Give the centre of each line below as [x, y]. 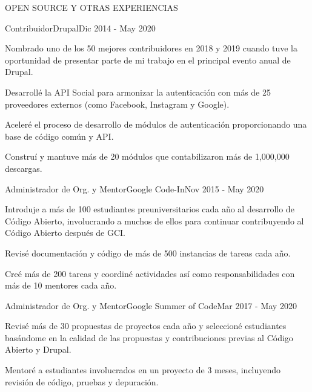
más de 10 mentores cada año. [61, 285]
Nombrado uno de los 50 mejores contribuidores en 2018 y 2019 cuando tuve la [151, 48]
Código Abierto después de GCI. [65, 233]
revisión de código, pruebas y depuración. [82, 381]
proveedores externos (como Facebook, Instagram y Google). [117, 104]
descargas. [24, 168]
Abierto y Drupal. [38, 349]
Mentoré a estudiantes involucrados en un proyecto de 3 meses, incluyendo [143, 370]
